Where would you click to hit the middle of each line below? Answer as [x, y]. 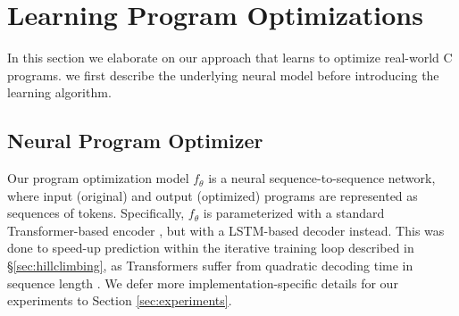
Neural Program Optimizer [135, 141]
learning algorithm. [59, 92]
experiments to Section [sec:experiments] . [120, 300]
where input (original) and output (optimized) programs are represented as [213, 195]
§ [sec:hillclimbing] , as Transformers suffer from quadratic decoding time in [210, 266]
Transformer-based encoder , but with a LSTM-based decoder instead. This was [226, 230]
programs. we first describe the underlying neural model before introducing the [223, 75]
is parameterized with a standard [294, 213]
